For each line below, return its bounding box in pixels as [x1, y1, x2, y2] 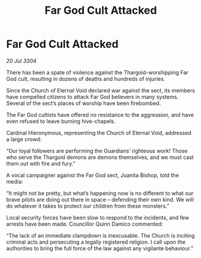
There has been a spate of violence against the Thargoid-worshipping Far [6, 68, 189, 76]
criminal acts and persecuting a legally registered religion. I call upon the [6, 238, 186, 245]
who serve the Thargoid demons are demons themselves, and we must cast [6, 154, 194, 161]
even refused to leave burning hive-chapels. [6, 118, 116, 125]
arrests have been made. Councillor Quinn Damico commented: [6, 220, 163, 227]
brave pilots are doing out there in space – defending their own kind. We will [6, 196, 194, 203]
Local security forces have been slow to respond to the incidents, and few [6, 214, 190, 221]
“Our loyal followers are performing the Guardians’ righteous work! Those [6, 147, 188, 154]
